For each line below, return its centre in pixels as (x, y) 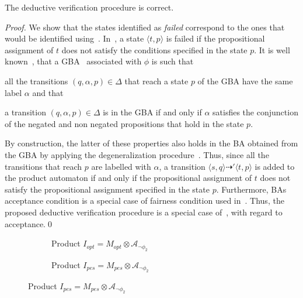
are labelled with (121, 166)
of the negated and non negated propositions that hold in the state (124, 123)
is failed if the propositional (215, 38)
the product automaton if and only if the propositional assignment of (128, 178)
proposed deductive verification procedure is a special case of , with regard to (144, 212)
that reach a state (156, 81)
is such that (173, 61)
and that (48, 92)
